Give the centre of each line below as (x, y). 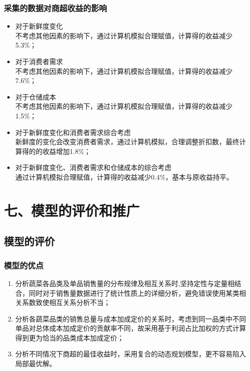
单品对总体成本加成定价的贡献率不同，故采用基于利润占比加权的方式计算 (131, 328)
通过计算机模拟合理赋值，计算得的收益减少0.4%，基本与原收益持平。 (124, 177)
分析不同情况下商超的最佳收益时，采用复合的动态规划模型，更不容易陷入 (131, 354)
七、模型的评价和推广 (72, 210)
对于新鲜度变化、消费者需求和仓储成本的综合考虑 (93, 167)
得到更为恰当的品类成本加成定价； (70, 337)
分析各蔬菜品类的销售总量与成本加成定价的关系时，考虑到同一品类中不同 (131, 318)
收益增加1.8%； (67, 151)
